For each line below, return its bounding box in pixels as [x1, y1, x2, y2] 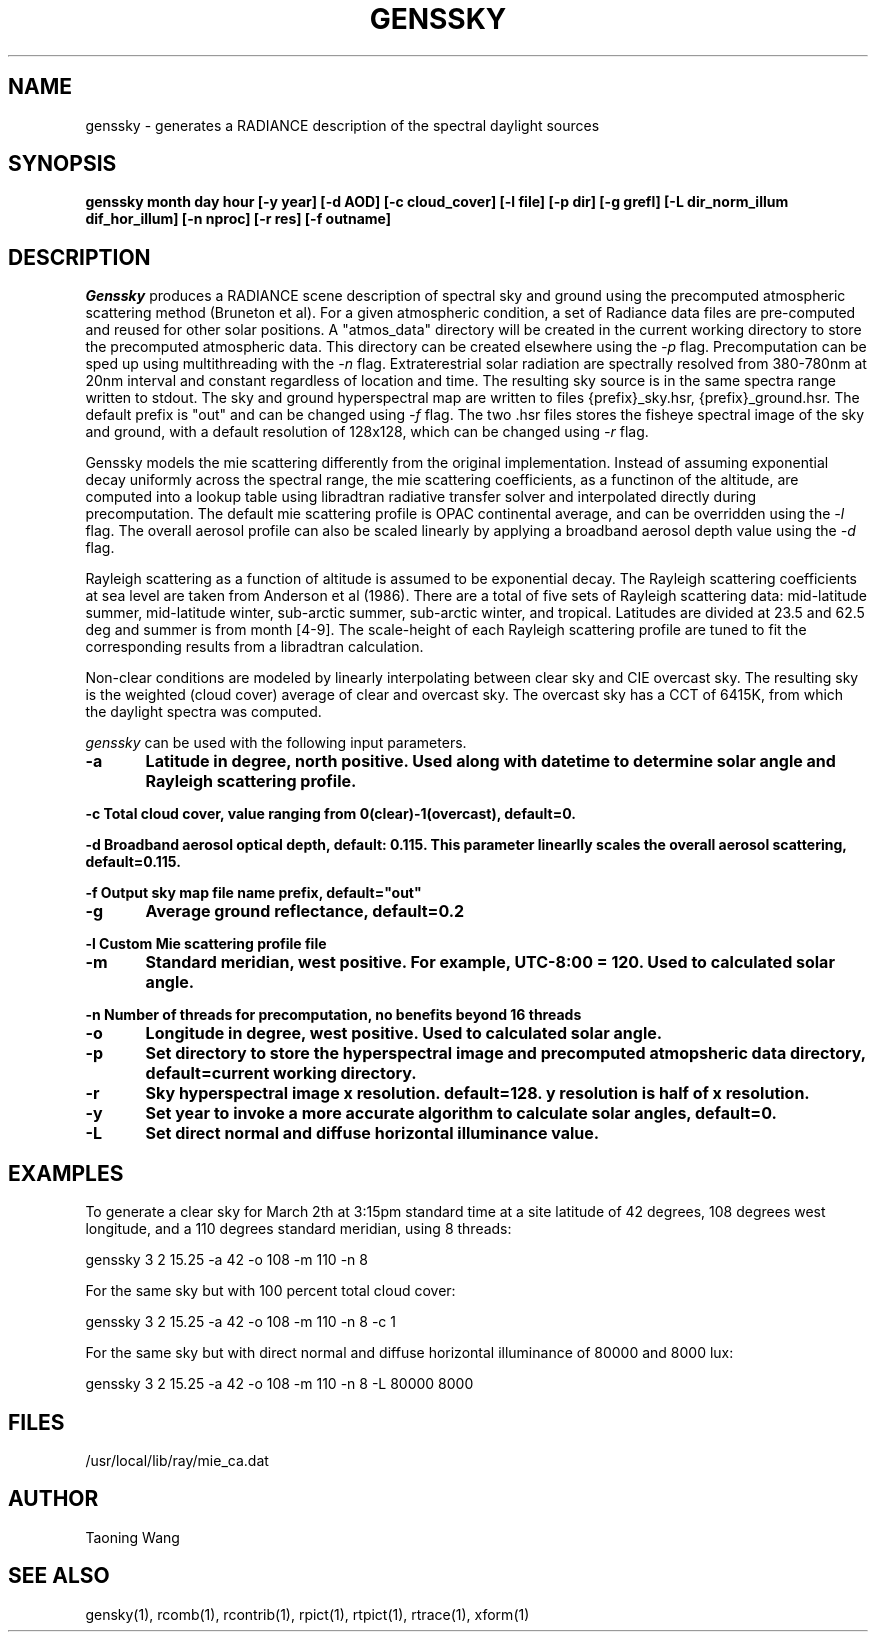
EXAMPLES [8, 1160, 124, 1186]
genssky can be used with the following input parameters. [85, 734, 467, 752]
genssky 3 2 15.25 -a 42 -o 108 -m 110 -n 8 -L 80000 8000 [85, 1375, 474, 1393]
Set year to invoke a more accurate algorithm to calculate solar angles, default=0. [145, 1103, 777, 1124]
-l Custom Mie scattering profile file [85, 935, 327, 953]
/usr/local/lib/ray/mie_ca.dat [85, 1451, 269, 1469]
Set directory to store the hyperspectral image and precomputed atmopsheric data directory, [145, 1043, 866, 1064]
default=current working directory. [145, 1063, 417, 1084]
